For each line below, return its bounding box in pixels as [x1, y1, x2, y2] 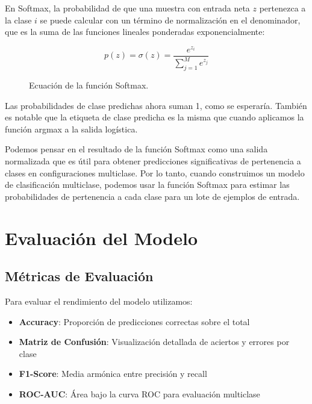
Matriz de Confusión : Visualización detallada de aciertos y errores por [19, 335, 290, 348]
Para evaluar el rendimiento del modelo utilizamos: [5, 294, 193, 307]
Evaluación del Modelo [5, 225, 198, 250]
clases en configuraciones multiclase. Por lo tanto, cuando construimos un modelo [5, 166, 305, 179]
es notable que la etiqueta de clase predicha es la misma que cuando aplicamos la [5, 111, 304, 123]
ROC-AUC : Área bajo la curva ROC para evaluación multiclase [19, 387, 260, 400]
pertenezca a [259, 2, 306, 14]
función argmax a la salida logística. [5, 122, 138, 135]
